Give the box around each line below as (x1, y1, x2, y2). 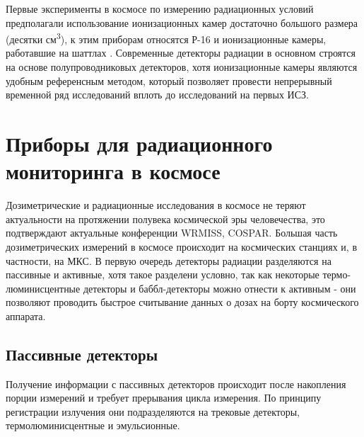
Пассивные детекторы (6, 343, 158, 365)
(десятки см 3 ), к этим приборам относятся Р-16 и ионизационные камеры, (6, 30, 327, 46)
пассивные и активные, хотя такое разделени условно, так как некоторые (6, 267, 319, 282)
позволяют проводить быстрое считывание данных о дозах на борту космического (6, 295, 359, 310)
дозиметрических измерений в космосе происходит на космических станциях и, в (6, 239, 357, 254)
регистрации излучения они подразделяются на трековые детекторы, (6, 404, 300, 419)
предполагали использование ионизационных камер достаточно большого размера (6, 15, 358, 30)
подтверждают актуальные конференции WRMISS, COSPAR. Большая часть (6, 225, 338, 240)
